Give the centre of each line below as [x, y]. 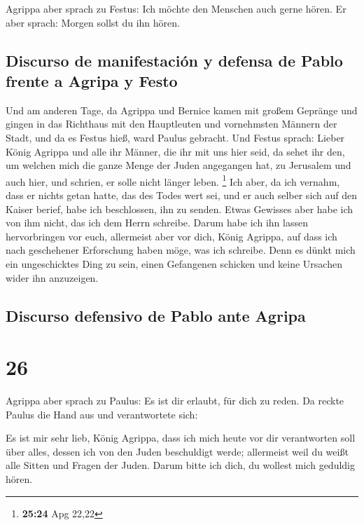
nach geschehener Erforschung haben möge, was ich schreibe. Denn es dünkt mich [181, 250]
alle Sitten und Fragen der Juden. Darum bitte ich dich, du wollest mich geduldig [180, 465]
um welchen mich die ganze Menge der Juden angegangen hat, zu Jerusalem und [178, 165]
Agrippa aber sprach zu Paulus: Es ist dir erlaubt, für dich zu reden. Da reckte [175, 401]
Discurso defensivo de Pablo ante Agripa [156, 315]
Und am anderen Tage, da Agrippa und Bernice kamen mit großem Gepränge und [182, 110]
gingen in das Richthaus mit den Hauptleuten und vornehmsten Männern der [171, 124]
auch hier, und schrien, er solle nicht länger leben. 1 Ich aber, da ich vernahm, [173, 180]
